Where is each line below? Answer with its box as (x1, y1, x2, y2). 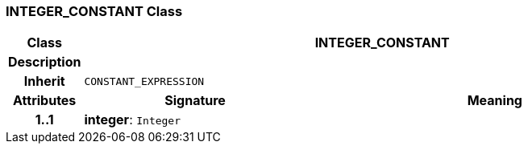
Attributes (13, 92, 77, 109)
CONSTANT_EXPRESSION (84, 75, 205, 87)
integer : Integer (84, 111, 181, 128)
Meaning (467, 92, 522, 109)
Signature (164, 92, 226, 109)
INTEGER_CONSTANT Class (6, 3, 183, 19)
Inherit (23, 73, 65, 90)
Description (8, 54, 81, 71)
